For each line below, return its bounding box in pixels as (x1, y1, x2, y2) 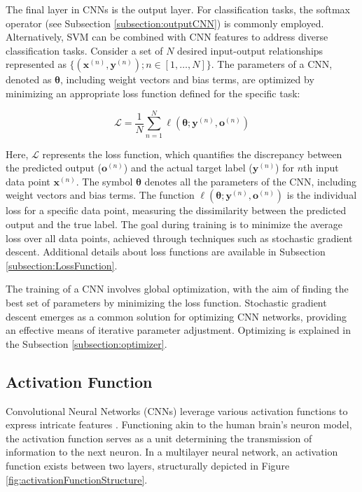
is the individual (286, 188, 357, 202)
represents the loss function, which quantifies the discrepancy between (42, 146, 342, 161)
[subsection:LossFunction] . (6, 258, 118, 272)
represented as (6, 57, 67, 71)
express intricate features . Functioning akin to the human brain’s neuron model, (6, 417, 352, 432)
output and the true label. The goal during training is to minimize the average (6, 217, 342, 232)
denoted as (6, 72, 52, 87)
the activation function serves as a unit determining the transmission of (6, 430, 312, 445)
